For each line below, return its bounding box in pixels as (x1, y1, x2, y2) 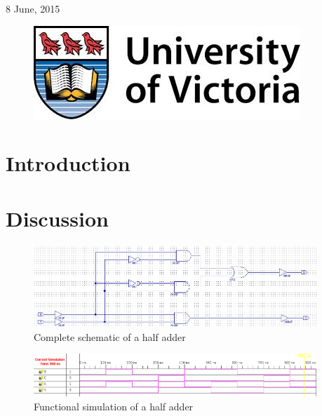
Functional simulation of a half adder (34, 399, 194, 414)
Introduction (6, 149, 130, 177)
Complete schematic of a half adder (34, 329, 186, 344)
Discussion (6, 203, 109, 232)
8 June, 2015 (6, 1, 60, 15)
